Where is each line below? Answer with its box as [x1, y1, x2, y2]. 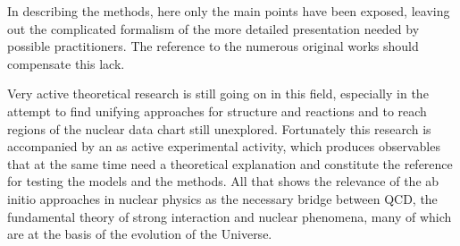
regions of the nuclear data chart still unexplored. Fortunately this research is [7, 119, 431, 138]
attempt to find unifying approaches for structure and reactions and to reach [7, 101, 427, 120]
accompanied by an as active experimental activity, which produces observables [7, 137, 440, 156]
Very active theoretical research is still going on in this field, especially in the [7, 84, 429, 103]
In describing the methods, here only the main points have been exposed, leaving [7, 2, 450, 20]
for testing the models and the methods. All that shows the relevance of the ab [7, 172, 439, 191]
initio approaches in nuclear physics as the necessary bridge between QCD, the [7, 189, 438, 208]
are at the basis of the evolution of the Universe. [7, 225, 272, 243]
